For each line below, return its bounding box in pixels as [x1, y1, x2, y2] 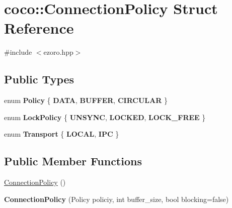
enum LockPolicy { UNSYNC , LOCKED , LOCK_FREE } [4, 112, 206, 122]
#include [4, 47, 32, 57]
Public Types [4, 71, 74, 87]
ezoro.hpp [43, 47, 73, 57]
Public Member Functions [4, 153, 142, 169]
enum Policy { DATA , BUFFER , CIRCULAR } [4, 95, 168, 106]
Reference [4, 18, 74, 38]
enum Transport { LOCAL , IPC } [4, 129, 119, 139]
